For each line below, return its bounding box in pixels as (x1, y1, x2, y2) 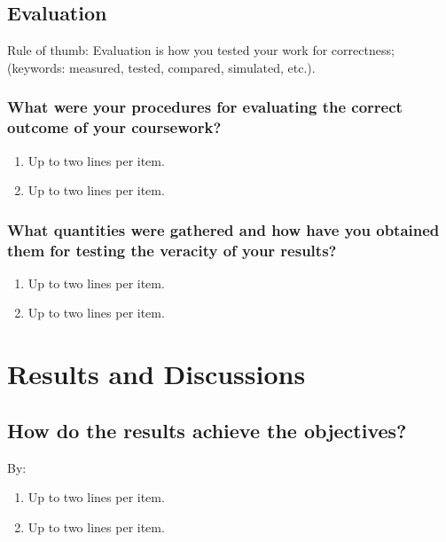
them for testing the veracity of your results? (7, 239, 337, 261)
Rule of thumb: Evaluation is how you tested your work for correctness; (7, 41, 395, 59)
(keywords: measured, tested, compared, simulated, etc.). (7, 58, 316, 76)
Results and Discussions (7, 356, 306, 392)
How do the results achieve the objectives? (7, 416, 407, 444)
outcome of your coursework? (7, 116, 222, 138)
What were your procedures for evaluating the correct (7, 96, 403, 118)
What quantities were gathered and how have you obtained (7, 218, 440, 240)
